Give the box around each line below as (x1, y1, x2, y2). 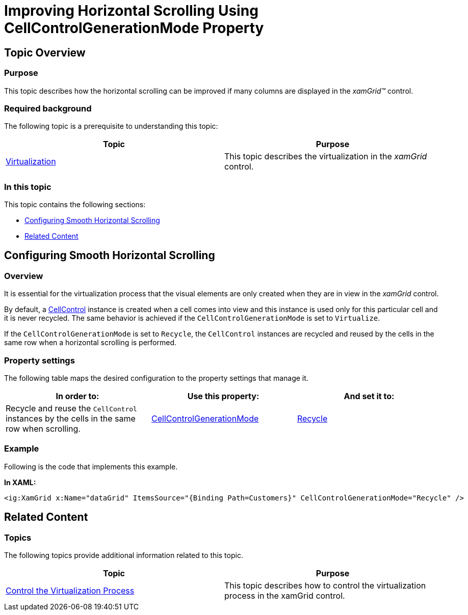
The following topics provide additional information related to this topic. (4, 550, 243, 560)
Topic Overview (4, 46, 86, 59)
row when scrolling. (6, 424, 81, 434)
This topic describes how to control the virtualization (224, 580, 426, 591)
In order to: (56, 391, 99, 402)
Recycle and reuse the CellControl (6, 403, 137, 414)
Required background (4, 103, 92, 114)
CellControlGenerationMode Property (4, 19, 264, 37)
